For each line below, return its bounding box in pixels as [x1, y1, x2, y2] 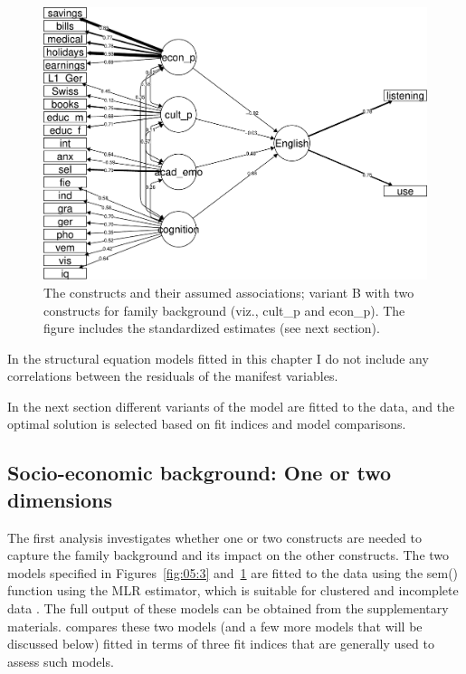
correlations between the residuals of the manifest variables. [7, 366, 338, 385]
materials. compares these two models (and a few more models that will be [7, 616, 423, 635]
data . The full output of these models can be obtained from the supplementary [7, 599, 449, 618]
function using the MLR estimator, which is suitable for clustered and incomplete [7, 581, 459, 600]
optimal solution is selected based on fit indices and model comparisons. [7, 414, 406, 433]
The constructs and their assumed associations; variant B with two [43, 282, 414, 301]
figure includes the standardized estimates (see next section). [43, 318, 380, 337]
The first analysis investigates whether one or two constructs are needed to [7, 527, 423, 546]
